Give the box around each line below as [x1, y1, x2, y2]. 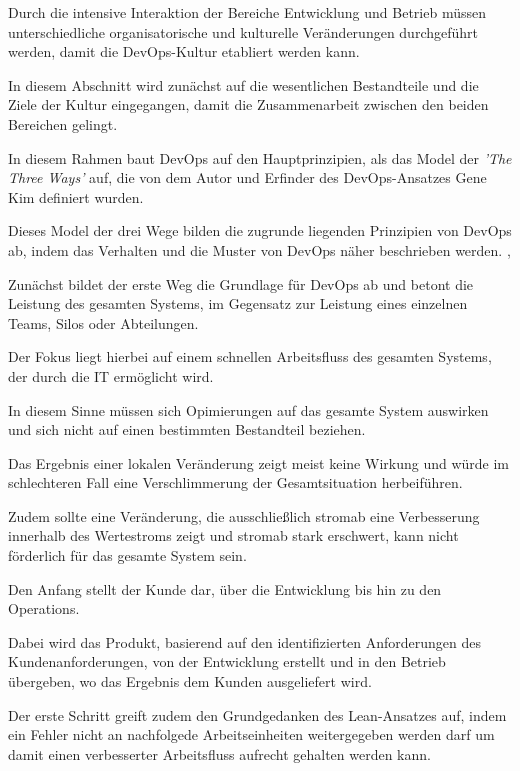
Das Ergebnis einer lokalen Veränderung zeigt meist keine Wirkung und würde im [8, 452, 509, 473]
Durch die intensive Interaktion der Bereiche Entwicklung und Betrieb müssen [8, 2, 486, 22]
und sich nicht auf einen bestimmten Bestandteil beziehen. [8, 419, 366, 440]
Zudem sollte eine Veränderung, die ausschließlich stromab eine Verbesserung [8, 505, 480, 526]
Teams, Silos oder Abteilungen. [8, 312, 199, 333]
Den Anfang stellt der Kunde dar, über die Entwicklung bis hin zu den [8, 578, 442, 599]
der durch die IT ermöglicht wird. [8, 365, 214, 386]
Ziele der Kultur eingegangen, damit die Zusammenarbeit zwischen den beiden [8, 94, 489, 115]
